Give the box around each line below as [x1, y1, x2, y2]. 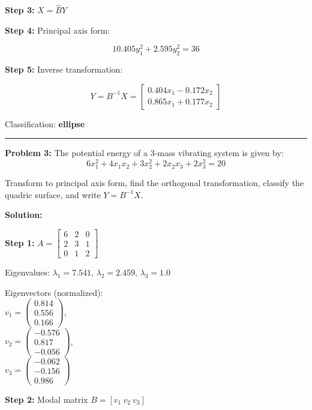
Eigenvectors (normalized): [5, 286, 103, 298]
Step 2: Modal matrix [5, 393, 88, 405]
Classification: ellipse [5, 117, 85, 130]
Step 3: [5, 4, 35, 16]
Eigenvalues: [5, 266, 50, 279]
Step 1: [5, 236, 35, 249]
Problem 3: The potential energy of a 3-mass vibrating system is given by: [5, 146, 284, 159]
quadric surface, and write [5, 188, 101, 200]
